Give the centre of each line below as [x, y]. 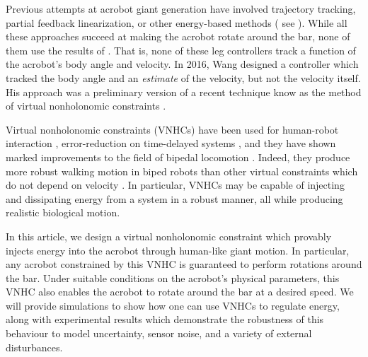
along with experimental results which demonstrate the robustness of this [165, 319]
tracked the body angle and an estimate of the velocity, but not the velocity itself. [183, 77]
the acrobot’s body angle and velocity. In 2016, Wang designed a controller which [182, 64]
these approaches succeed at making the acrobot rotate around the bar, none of [178, 36]
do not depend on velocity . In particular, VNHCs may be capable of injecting [175, 185]
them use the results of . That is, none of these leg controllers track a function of [181, 50]
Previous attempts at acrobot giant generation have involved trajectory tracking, [181, 8]
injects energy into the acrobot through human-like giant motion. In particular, [178, 250]
